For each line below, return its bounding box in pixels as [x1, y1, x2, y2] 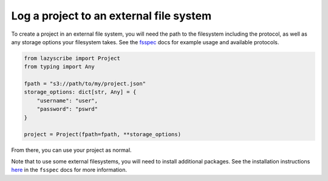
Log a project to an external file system [11, 9, 212, 22]
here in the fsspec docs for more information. [11, 166, 128, 174]
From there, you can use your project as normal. [11, 146, 132, 154]
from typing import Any [24, 64, 95, 70]
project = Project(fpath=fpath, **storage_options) [24, 131, 182, 138]
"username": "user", [36, 97, 98, 104]
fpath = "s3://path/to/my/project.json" [24, 81, 146, 87]
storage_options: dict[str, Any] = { [24, 88, 137, 96]
